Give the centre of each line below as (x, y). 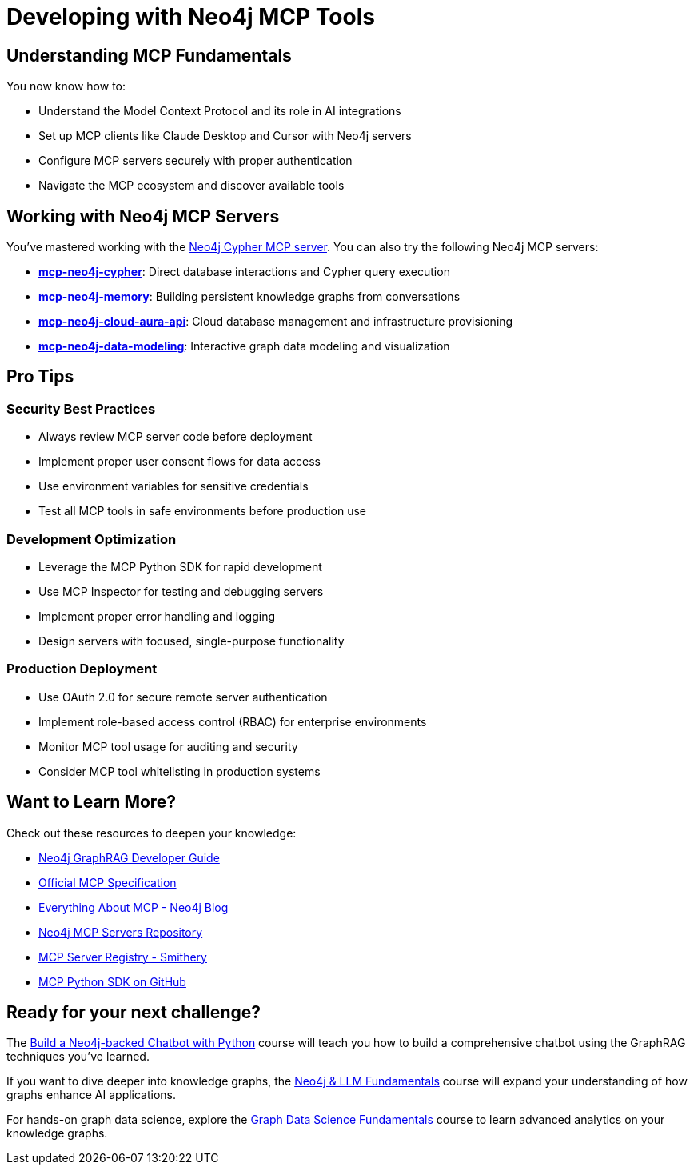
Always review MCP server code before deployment (175, 437)
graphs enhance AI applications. (92, 1095)
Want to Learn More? (92, 802)
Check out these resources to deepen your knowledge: (152, 833)
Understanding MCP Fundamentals (149, 55)
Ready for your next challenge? (134, 1012)
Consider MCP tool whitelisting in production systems (179, 771)
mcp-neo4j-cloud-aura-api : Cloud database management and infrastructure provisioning (276, 322)
